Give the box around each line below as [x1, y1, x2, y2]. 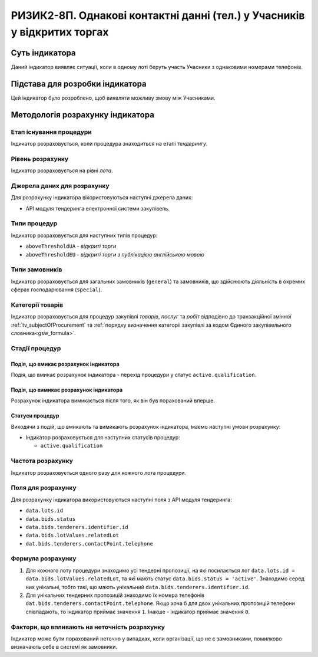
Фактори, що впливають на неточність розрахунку [11, 623, 165, 631]
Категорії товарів [11, 301, 64, 309]
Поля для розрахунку [11, 484, 77, 492]
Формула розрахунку [11, 554, 77, 563]
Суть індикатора [11, 48, 76, 58]
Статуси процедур [11, 412, 59, 419]
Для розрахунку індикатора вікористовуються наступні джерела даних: [11, 194, 193, 201]
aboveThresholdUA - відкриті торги [25, 242, 117, 250]
